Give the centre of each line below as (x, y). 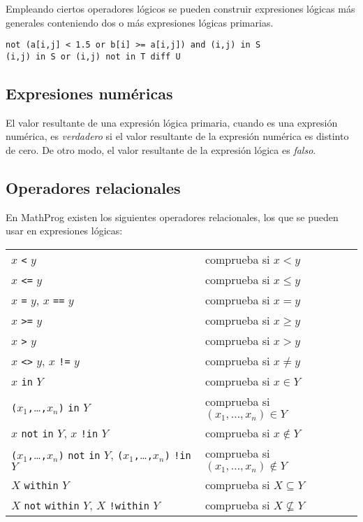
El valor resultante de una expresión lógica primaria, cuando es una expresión (172, 122)
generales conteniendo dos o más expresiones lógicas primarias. (140, 22)
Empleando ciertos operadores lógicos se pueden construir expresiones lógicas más (180, 8)
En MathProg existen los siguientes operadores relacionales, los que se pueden (172, 217)
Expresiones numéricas (89, 93)
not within (52, 506)
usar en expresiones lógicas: (64, 231)
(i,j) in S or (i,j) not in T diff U (93, 56)
